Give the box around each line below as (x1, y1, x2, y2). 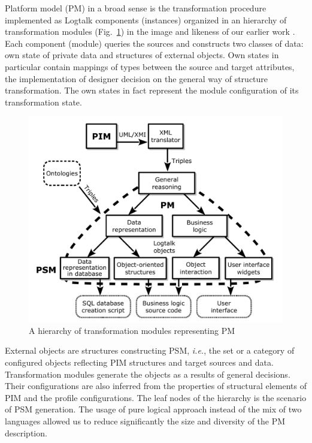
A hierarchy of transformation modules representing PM (29, 324, 235, 336)
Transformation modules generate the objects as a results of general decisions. (5, 367, 290, 380)
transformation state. (5, 95, 82, 108)
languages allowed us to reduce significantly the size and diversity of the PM (5, 414, 286, 427)
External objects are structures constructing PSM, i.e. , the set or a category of (5, 344, 295, 357)
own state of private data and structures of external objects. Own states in (5, 49, 279, 61)
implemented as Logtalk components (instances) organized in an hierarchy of (5, 13, 287, 26)
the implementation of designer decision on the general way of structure (5, 72, 268, 85)
